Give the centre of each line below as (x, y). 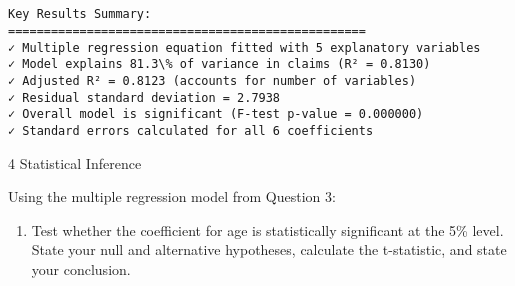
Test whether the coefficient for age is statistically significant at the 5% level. (267, 229)
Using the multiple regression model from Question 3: (172, 196)
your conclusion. (81, 268)
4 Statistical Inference (75, 162)
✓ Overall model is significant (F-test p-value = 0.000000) (216, 114)
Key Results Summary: (80, 14)
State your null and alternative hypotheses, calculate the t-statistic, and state (269, 249)
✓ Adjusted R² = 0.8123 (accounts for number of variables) (212, 80)
